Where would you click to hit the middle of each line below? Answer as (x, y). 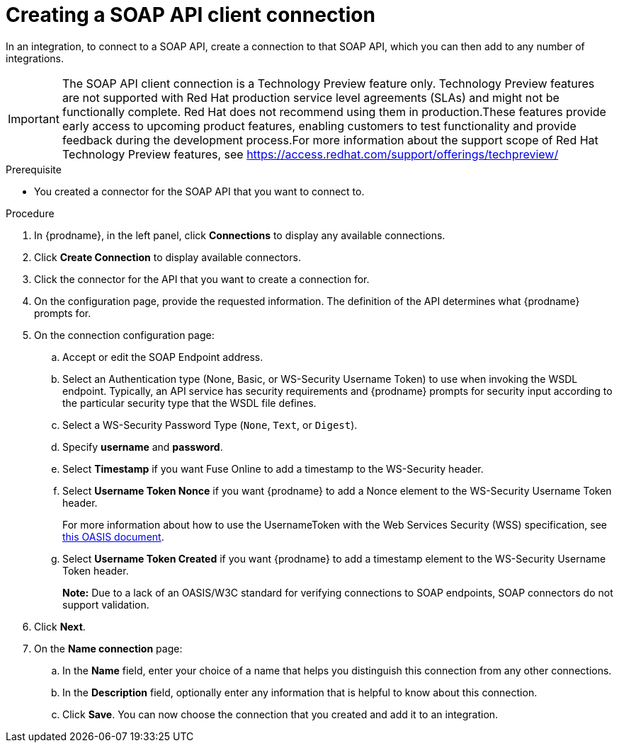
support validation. (106, 604)
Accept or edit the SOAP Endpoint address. (163, 357)
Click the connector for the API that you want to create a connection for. (202, 279)
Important (34, 119)
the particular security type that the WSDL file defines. (189, 403)
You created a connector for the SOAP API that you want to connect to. (199, 191)
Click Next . (60, 626)
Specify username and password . (143, 447)
